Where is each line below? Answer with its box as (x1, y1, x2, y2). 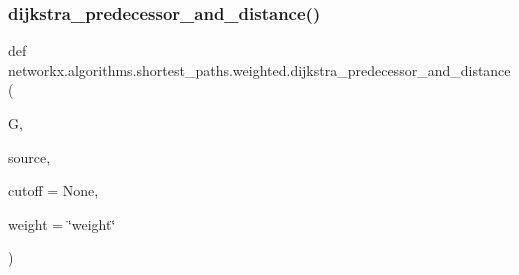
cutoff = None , (8, 180, 99, 201)
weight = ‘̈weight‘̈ (8, 213, 116, 234)
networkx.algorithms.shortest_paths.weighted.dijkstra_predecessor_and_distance (8, 59, 511, 80)
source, (8, 146, 51, 167)
